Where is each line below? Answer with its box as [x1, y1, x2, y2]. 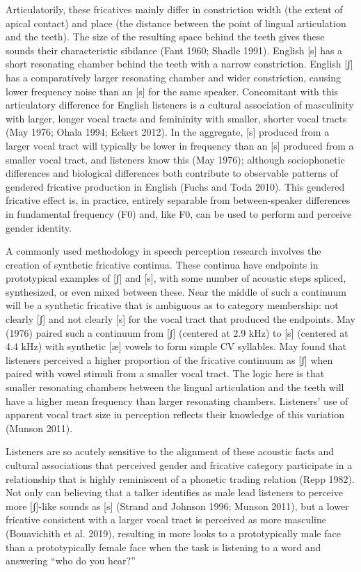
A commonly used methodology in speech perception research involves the [6, 244, 321, 258]
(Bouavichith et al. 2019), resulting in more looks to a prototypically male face [6, 525, 341, 540]
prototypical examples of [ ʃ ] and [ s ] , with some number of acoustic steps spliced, [6, 271, 346, 285]
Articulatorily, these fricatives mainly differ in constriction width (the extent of [6, 2, 343, 16]
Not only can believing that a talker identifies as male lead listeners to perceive [6, 485, 343, 500]
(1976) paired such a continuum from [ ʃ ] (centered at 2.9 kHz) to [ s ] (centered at [6, 325, 348, 340]
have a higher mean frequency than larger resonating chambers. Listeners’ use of [6, 393, 348, 408]
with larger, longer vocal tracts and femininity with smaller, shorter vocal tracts [6, 111, 347, 125]
